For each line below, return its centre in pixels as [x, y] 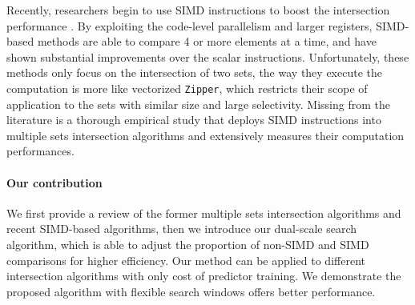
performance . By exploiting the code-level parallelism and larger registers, [189, 25]
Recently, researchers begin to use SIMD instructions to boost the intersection [198, 10]
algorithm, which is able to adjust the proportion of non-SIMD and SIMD [188, 244]
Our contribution [54, 182]
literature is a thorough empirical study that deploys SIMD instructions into [194, 120]
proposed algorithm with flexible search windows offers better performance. [191, 291]
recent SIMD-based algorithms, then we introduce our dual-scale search [182, 229]
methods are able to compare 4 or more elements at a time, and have [207, 41]
